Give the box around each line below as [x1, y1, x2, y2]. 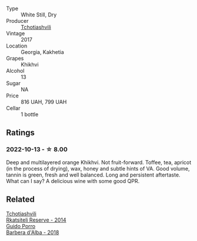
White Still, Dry [21, 11, 57, 18]
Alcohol [6, 67, 25, 74]
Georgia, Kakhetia [21, 49, 65, 55]
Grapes [6, 55, 24, 62]
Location [6, 42, 28, 49]
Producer [6, 18, 29, 24]
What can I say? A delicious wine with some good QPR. [6, 177, 140, 184]
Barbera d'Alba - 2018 [6, 229, 59, 236]
